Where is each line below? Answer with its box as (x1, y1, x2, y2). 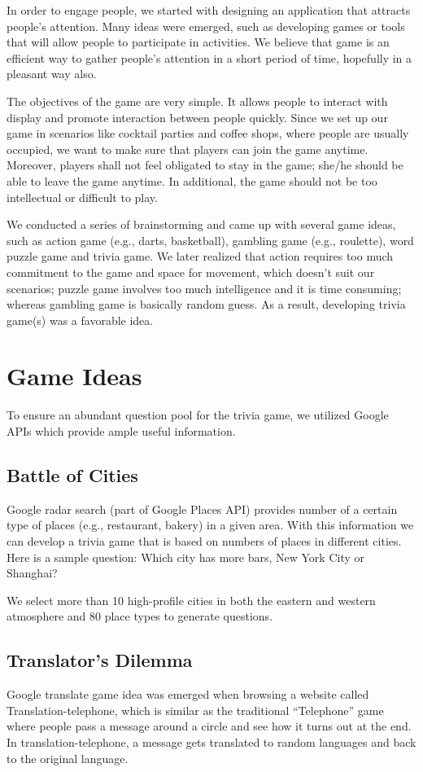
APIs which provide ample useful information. (7, 423, 236, 439)
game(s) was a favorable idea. (7, 311, 154, 328)
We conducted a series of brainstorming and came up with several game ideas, (7, 216, 396, 233)
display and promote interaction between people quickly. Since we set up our (7, 108, 388, 125)
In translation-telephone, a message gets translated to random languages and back (7, 733, 416, 750)
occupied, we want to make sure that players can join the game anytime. (7, 140, 368, 157)
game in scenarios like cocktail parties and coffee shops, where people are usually (7, 125, 409, 142)
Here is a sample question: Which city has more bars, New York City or (7, 548, 364, 565)
